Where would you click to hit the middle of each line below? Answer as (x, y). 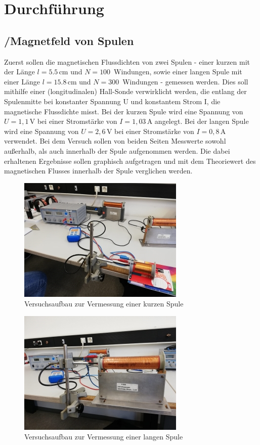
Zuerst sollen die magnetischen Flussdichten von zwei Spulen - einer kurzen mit (127, 61)
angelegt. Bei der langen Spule (202, 121)
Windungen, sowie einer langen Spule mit (178, 72)
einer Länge (22, 81)
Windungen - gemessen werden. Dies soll (185, 81)
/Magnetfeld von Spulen (69, 40)
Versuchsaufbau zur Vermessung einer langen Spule (104, 437)
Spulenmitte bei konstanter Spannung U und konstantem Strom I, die (112, 101)
